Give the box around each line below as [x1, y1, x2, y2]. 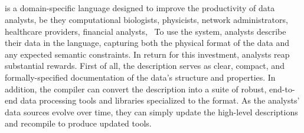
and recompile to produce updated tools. [5, 117, 152, 129]
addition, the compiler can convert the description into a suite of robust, [5, 82, 267, 95]
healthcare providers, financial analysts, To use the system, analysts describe [5, 25, 286, 37]
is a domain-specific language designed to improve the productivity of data [5, 2, 275, 14]
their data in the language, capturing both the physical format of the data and [5, 36, 290, 49]
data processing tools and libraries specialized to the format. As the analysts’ [20, 94, 300, 107]
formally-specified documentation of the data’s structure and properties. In [5, 71, 276, 83]
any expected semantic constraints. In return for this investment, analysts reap [5, 48, 290, 60]
